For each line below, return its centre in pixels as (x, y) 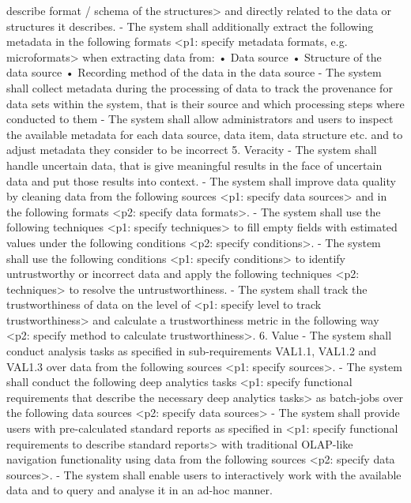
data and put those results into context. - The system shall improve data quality (201, 180)
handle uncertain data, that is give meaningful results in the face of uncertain (194, 165)
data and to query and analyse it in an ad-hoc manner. (140, 490)
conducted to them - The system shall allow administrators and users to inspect (200, 119)
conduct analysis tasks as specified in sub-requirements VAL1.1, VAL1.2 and (192, 351)
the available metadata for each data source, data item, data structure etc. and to (205, 134)
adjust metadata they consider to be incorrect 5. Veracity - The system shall (192, 150)
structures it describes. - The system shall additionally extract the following (190, 26)
